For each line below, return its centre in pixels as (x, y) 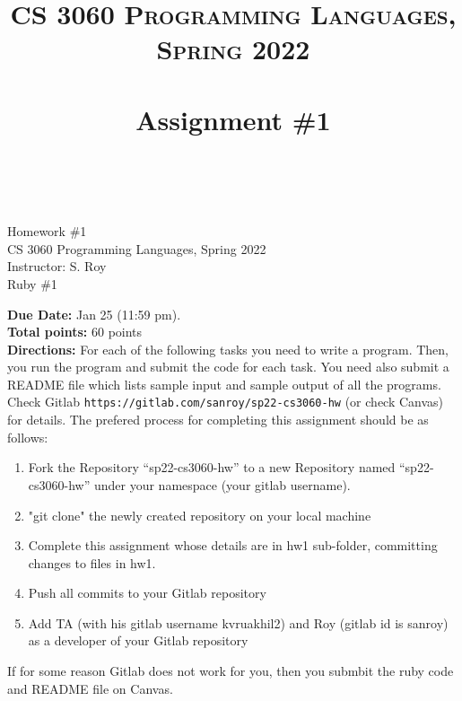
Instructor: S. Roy (57, 266)
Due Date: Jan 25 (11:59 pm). (94, 314)
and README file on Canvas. (90, 688)
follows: (28, 437)
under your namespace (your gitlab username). (222, 484)
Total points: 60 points (75, 332)
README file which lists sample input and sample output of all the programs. (224, 384)
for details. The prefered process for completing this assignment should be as (218, 420)
